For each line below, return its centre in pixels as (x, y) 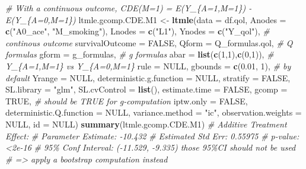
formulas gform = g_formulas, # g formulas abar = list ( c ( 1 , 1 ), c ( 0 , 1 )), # (140, 54)
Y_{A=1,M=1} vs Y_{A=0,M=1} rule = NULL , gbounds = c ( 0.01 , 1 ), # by (148, 66)
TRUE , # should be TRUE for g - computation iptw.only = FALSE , (127, 101)
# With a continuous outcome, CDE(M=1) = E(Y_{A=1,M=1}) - (129, 8)
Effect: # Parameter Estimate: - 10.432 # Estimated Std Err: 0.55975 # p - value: (152, 135)
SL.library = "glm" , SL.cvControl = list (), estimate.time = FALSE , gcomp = (146, 89)
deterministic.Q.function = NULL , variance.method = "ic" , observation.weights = (154, 112)
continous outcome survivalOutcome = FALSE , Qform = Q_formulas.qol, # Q (149, 42)
